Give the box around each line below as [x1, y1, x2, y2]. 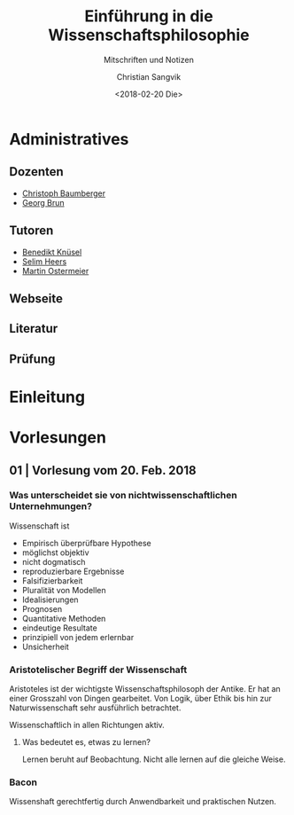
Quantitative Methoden [21, 613, 106, 623]
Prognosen [21, 603, 63, 614]
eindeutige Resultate [21, 623, 97, 633]
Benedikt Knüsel [21, 247, 82, 257]
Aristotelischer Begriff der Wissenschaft [9, 663, 188, 676]
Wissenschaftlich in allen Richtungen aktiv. [9, 720, 166, 731]
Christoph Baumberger [21, 188, 106, 199]
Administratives [9, 129, 129, 149]
